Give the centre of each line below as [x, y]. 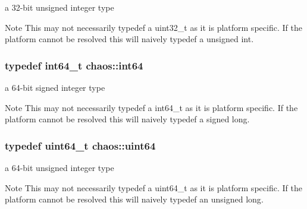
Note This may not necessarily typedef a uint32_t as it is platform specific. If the [153, 27]
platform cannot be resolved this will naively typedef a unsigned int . [129, 39]
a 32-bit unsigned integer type [59, 7]
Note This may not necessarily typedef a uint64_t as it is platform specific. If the [153, 187]
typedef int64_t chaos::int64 [74, 65]
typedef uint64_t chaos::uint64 [80, 145]
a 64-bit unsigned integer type [59, 167]
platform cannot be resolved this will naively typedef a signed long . [127, 119]
